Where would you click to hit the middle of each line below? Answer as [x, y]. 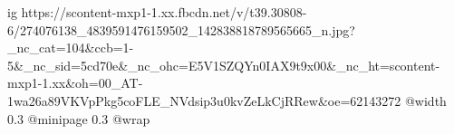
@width [425, 100]
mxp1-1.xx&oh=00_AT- [75, 83]
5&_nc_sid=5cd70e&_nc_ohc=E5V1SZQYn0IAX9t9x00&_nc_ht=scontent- [224, 65]
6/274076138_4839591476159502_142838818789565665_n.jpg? [181, 29]
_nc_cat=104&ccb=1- [71, 48]
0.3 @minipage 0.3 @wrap [79, 118]
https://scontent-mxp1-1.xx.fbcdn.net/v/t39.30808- [164, 12]
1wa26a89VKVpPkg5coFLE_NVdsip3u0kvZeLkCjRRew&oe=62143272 [204, 100]
